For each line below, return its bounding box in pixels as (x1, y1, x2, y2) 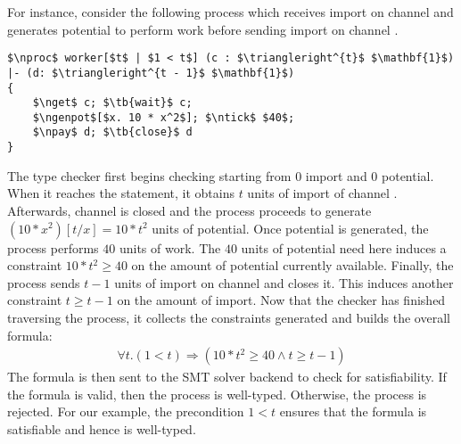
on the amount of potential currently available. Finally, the (131, 256, 454, 275)
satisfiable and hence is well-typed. (7, 419, 196, 438)
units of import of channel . (247, 184, 398, 202)
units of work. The (119, 238, 221, 257)
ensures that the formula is (279, 402, 427, 421)
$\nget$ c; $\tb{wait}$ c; (32, 96, 193, 110)
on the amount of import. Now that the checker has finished (117, 291, 446, 309)
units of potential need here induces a (241, 238, 447, 257)
